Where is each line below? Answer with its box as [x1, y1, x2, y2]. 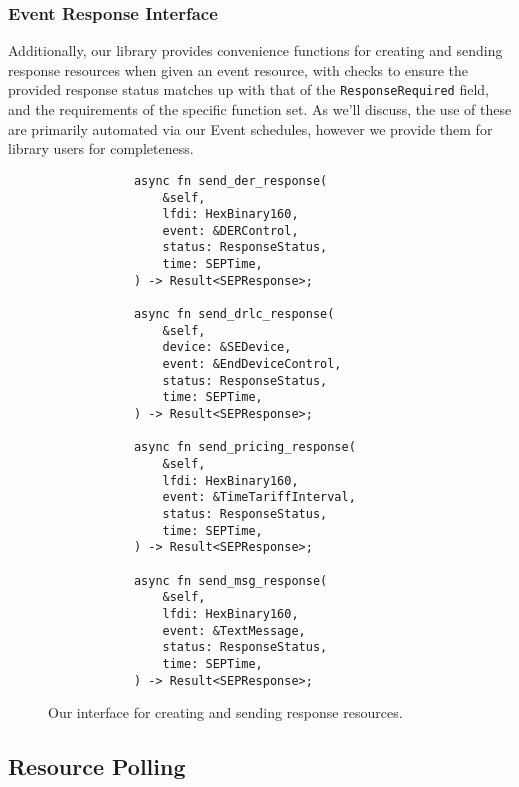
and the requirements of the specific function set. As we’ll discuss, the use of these [8, 99, 512, 120]
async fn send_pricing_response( [133, 440, 356, 455]
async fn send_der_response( [133, 173, 328, 188]
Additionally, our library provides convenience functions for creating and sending [8, 40, 503, 61]
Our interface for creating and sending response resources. [48, 702, 403, 723]
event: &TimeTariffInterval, [162, 490, 356, 505]
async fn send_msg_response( [133, 573, 328, 588]
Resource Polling [8, 751, 186, 782]
